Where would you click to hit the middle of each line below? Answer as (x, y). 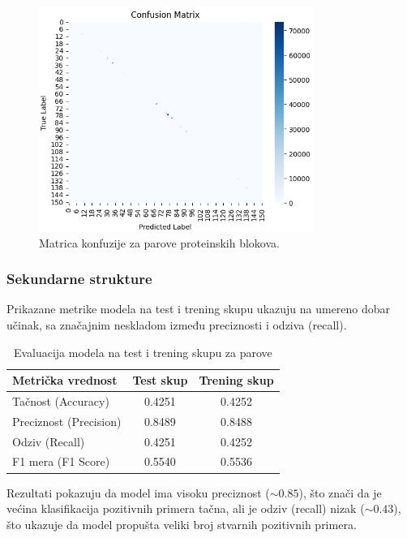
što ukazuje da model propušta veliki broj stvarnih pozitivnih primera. (182, 524)
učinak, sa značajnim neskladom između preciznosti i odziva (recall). (177, 324)
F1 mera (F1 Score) (61, 461)
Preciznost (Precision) (67, 421)
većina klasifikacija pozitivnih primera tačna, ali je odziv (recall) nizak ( (186, 508)
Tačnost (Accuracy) (61, 400)
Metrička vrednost (65, 380)
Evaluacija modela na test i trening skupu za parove (143, 352)
